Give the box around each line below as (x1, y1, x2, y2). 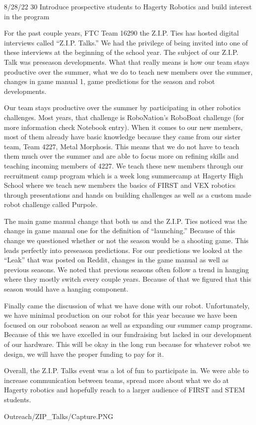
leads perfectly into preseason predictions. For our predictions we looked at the (4, 245, 243, 255)
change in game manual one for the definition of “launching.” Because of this (4, 225, 235, 236)
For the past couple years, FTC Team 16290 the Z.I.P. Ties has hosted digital (4, 28, 239, 38)
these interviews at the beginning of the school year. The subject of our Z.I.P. (4, 47, 239, 57)
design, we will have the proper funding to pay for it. (4, 348, 164, 359)
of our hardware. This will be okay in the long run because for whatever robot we (4, 339, 251, 349)
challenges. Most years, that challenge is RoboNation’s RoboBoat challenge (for (4, 112, 244, 122)
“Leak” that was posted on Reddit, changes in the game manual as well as (4, 255, 228, 265)
